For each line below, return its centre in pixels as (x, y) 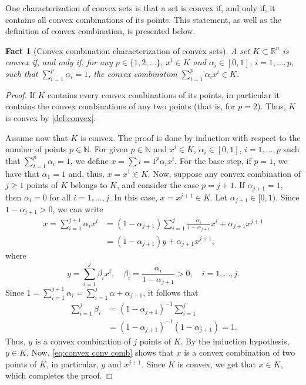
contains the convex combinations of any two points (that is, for (120, 106)
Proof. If (20, 94)
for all (60, 197)
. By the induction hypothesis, (235, 341)
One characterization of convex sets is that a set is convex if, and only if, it (140, 8)
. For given (109, 149)
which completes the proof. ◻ (59, 375)
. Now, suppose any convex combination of (224, 173)
